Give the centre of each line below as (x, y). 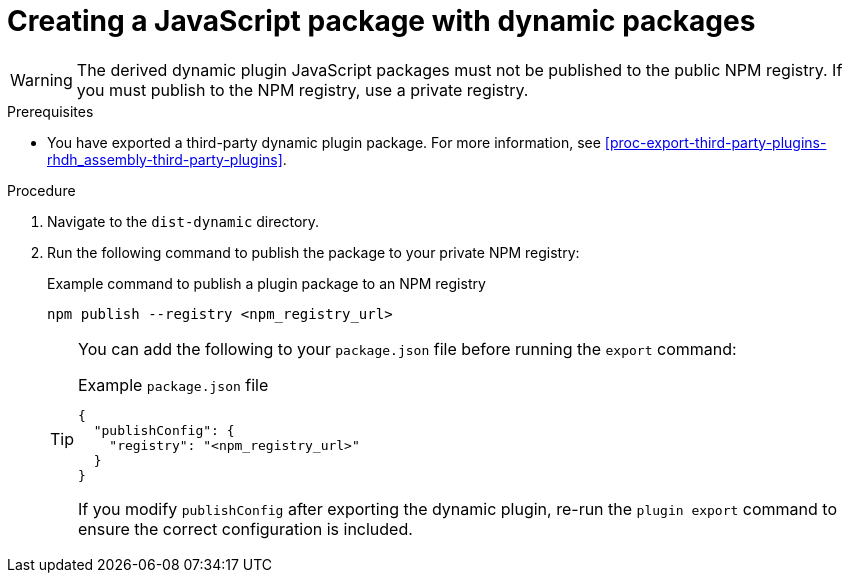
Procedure (41, 190)
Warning (41, 79)
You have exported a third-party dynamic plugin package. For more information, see (324, 142)
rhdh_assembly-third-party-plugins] (165, 159)
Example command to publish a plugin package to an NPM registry (266, 283)
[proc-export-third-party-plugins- (715, 142)
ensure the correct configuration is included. (245, 528)
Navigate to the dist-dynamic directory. (183, 221)
